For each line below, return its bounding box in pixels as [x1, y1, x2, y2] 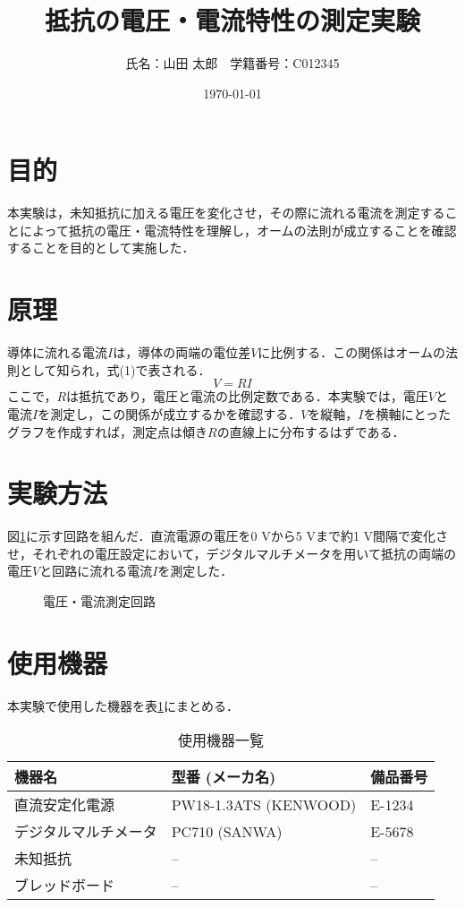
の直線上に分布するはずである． [216, 422, 405, 441]
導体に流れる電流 [7, 343, 107, 362]
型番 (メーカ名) [171, 766, 276, 788]
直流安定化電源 [14, 794, 115, 816]
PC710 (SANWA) [171, 820, 283, 842]
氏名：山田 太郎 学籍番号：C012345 [125, 54, 340, 73]
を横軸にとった [363, 404, 452, 423]
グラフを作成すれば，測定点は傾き [7, 422, 207, 441]
